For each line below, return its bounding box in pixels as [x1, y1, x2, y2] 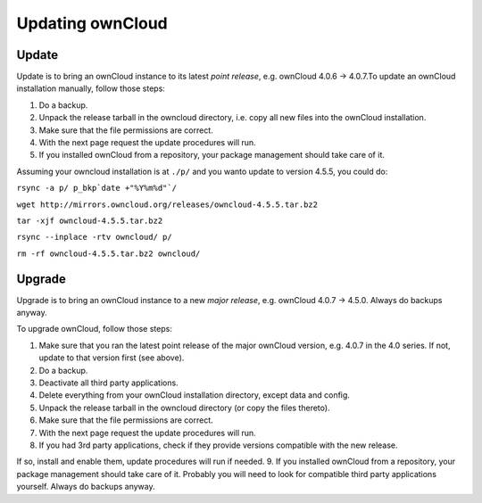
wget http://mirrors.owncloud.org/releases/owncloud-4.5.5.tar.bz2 [16, 199, 319, 210]
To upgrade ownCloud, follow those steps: [16, 324, 173, 334]
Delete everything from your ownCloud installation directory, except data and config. [38, 390, 350, 400]
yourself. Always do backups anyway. [16, 482, 155, 492]
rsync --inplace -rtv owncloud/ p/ [16, 232, 173, 243]
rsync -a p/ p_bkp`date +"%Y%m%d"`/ [16, 183, 178, 194]
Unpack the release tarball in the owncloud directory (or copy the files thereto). [38, 402, 330, 413]
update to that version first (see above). [38, 352, 185, 363]
